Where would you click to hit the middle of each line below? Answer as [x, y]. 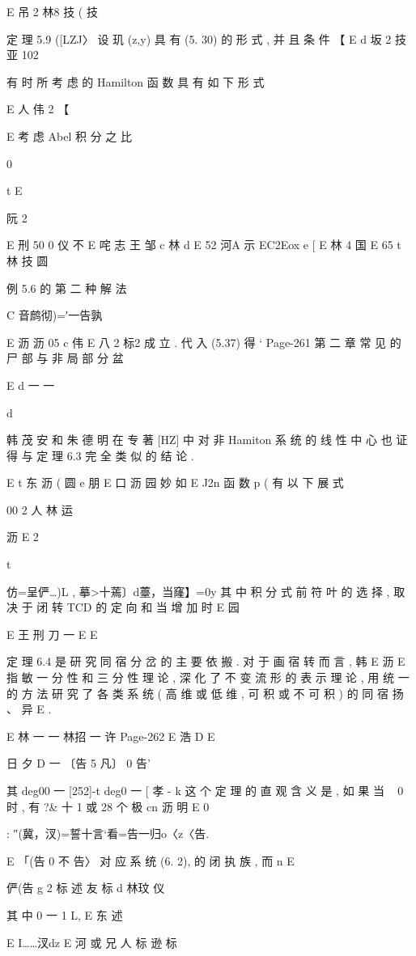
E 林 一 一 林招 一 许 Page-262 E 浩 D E [111, 736]
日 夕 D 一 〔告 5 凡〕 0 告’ [79, 763]
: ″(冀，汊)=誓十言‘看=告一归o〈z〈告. [108, 833]
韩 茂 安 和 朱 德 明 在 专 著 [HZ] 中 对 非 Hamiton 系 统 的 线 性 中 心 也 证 [207, 440]
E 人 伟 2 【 [38, 109]
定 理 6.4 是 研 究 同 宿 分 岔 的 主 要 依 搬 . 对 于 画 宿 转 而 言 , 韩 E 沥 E [206, 661]
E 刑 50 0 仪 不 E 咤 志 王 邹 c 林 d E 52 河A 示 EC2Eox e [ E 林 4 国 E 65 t [204, 245]
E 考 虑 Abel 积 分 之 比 [69, 135]
